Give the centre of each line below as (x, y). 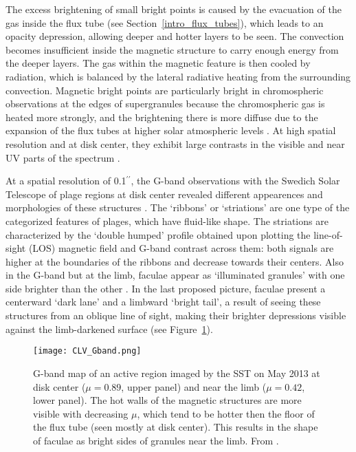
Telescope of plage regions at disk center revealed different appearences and (164, 194)
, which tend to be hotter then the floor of (226, 413)
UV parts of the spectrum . (63, 157)
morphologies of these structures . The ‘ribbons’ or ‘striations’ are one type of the (178, 207)
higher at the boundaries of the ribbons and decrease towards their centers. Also (175, 261)
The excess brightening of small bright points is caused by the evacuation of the (174, 9)
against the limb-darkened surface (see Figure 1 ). (109, 329)
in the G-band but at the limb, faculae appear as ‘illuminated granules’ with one (175, 275)
